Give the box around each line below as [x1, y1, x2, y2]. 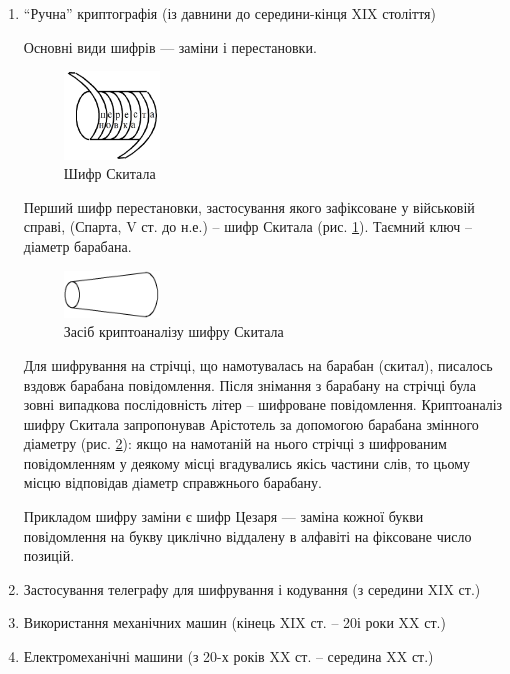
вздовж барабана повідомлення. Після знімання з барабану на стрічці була [23, 374, 477, 395]
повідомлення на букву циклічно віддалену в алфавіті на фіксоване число [23, 525, 472, 546]
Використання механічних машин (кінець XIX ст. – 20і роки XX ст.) [23, 612, 446, 633]
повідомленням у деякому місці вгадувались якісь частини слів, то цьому [23, 452, 471, 473]
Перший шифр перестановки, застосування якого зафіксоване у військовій [23, 196, 475, 217]
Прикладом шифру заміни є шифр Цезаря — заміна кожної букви [23, 506, 424, 527]
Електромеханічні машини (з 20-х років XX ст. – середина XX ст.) [23, 646, 434, 667]
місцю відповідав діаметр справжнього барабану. [23, 472, 322, 493]
